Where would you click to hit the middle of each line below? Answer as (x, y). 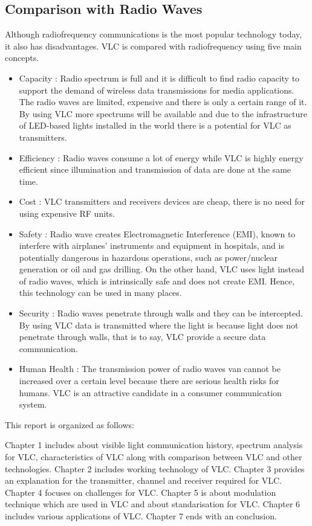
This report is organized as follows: (70, 424)
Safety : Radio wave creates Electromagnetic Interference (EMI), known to (157, 233)
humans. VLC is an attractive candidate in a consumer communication (150, 392)
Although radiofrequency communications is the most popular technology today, (154, 34)
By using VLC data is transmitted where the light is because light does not (159, 325)
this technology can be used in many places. (100, 293)
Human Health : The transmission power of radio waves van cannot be (150, 369)
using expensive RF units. (67, 213)
